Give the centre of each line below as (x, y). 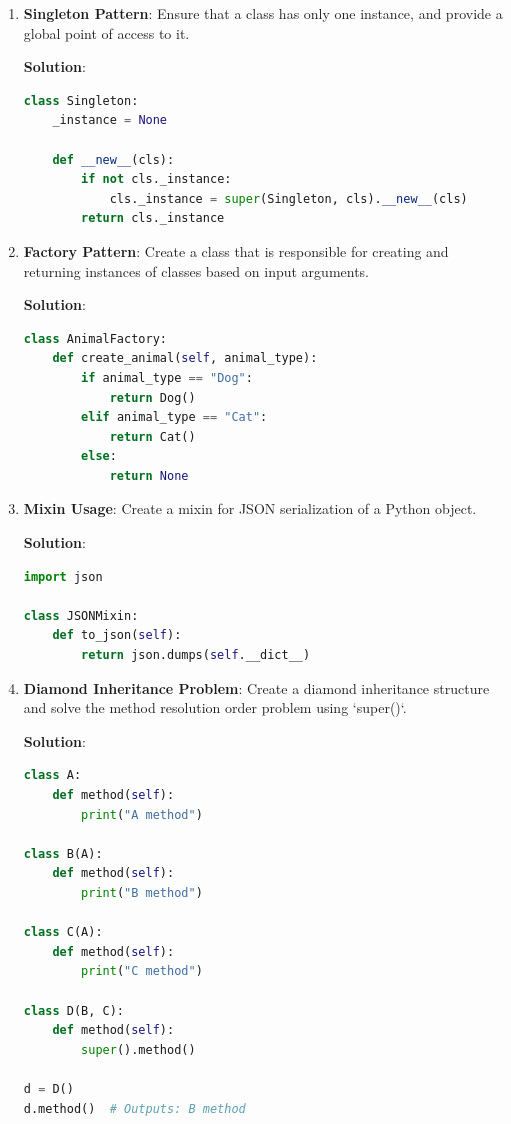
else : (99, 456)
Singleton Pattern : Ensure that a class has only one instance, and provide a (263, 13)
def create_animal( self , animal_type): (185, 358)
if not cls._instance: (156, 179)
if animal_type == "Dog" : (167, 377)
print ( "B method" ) (142, 892)
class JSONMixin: (81, 615)
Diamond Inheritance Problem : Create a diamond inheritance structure (256, 687)
